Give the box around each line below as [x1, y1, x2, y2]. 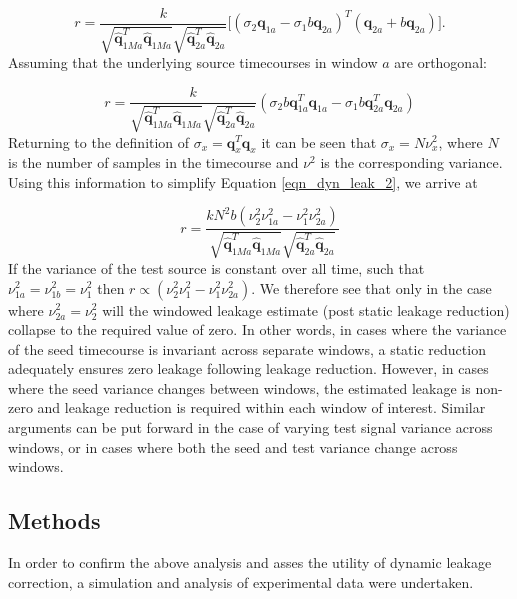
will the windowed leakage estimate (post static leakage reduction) [102, 299, 510, 320]
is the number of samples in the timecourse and [8, 152, 299, 173]
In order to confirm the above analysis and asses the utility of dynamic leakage [8, 552, 492, 573]
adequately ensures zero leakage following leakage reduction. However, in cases [8, 358, 489, 379]
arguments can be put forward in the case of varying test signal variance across [8, 417, 493, 438]
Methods [8, 505, 101, 536]
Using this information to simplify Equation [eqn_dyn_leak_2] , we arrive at [8, 171, 478, 192]
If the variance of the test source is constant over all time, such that [8, 257, 425, 278]
